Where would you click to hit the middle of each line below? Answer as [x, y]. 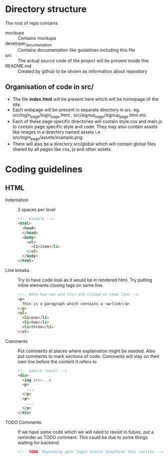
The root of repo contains [31, 23]
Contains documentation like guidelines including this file [76, 50]
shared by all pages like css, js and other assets [61, 149]
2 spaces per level [37, 210]
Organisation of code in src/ [49, 87]
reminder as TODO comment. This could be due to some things [83, 437]
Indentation [17, 200]
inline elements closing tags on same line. [61, 285]
